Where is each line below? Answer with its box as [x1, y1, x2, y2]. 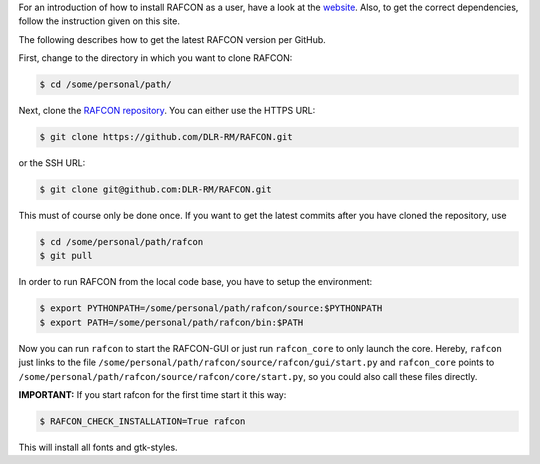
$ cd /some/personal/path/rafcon [39, 236, 204, 248]
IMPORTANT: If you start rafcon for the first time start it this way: [18, 388, 287, 400]
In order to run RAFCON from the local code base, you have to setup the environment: [18, 276, 373, 288]
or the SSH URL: [18, 157, 86, 169]
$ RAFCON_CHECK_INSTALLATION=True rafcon [39, 415, 246, 427]
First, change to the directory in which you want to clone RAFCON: [18, 52, 293, 64]
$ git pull [39, 250, 93, 262]
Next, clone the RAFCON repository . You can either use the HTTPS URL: [18, 105, 316, 117]
